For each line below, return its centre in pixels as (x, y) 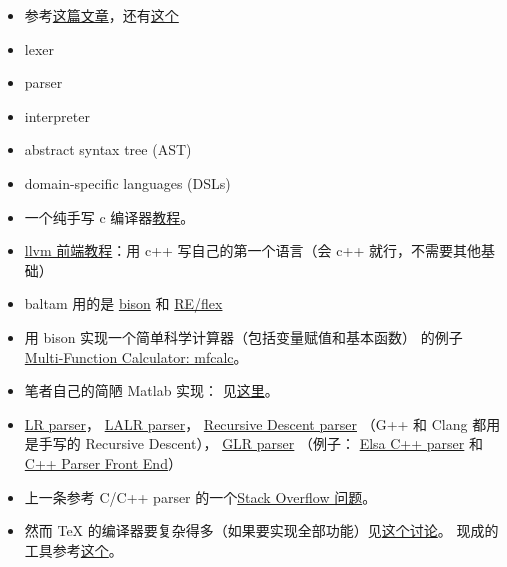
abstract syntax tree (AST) (108, 149)
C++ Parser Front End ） (103, 462)
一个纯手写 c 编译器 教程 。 (109, 216)
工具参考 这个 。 (73, 549)
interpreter (57, 115)
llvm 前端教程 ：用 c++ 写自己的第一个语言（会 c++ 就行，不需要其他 (252, 250)
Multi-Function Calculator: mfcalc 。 (136, 356)
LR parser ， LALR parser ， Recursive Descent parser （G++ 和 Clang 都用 (262, 423)
